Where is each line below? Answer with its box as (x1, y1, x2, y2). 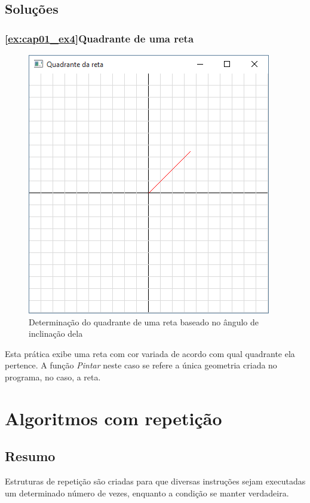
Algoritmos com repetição (5, 406, 222, 430)
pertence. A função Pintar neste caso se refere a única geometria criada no (5, 359, 277, 371)
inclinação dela (29, 327, 83, 340)
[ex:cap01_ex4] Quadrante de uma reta (5, 31, 194, 45)
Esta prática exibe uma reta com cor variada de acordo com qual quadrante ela (5, 347, 295, 359)
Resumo (5, 447, 56, 465)
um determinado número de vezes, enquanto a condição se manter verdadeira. (5, 486, 289, 499)
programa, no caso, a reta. (5, 370, 101, 383)
